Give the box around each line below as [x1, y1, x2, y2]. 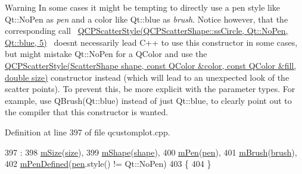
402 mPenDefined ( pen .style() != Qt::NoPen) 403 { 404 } [5, 157, 211, 170]
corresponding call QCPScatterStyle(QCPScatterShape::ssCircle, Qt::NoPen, [5, 24, 288, 37]
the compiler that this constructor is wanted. [5, 106, 169, 118]
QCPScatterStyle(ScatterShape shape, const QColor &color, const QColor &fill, [5, 59, 297, 71]
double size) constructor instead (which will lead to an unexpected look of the [5, 71, 289, 83]
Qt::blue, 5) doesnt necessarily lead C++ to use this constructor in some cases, [5, 36, 298, 48]
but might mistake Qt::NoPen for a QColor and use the [5, 48, 207, 60]
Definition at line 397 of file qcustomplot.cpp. [5, 125, 170, 138]
